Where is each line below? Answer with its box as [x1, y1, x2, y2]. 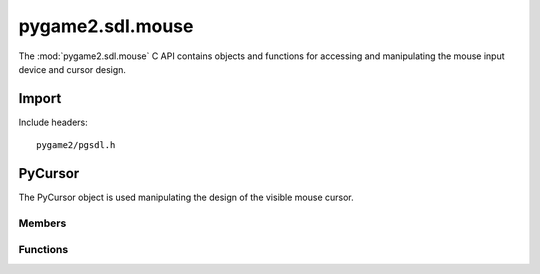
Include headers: [18, 116, 89, 128]
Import [18, 90, 62, 107]
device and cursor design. [18, 63, 127, 75]
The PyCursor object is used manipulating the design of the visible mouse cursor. [18, 191, 354, 204]
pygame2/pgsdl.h [36, 140, 116, 151]
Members [18, 216, 67, 230]
